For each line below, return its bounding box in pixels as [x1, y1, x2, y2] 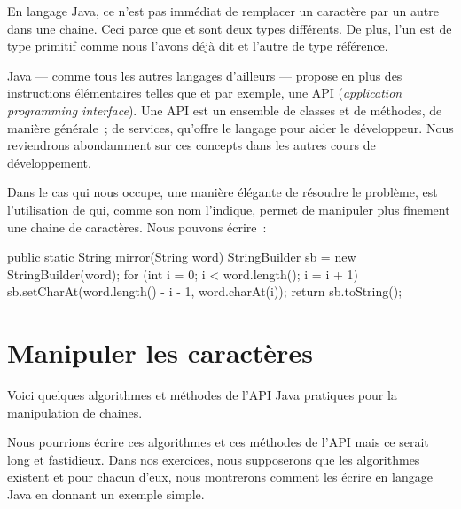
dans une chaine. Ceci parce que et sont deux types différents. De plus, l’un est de [7, 19, 452, 37]
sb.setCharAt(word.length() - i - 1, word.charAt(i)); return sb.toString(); [7, 282, 402, 301]
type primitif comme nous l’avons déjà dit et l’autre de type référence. [7, 36, 388, 55]
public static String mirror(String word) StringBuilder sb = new [7, 247, 356, 266]
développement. [7, 153, 91, 171]
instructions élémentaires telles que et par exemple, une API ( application [7, 83, 402, 102]
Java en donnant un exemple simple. [7, 485, 205, 503]
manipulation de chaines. [7, 403, 143, 421]
